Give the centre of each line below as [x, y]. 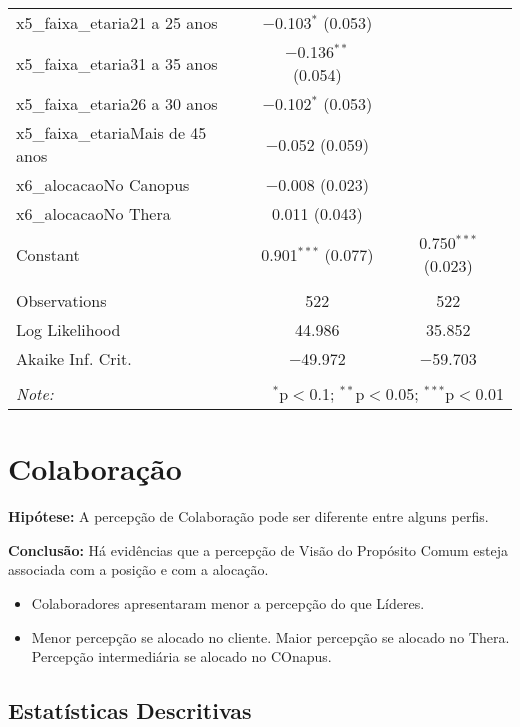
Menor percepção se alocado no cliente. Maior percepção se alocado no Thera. [270, 636]
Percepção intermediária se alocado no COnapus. [181, 656]
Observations [61, 300]
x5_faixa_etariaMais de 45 [111, 132]
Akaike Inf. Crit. [74, 358]
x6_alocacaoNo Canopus [103, 184]
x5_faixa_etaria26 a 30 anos [117, 103]
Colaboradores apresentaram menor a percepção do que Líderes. [228, 602]
